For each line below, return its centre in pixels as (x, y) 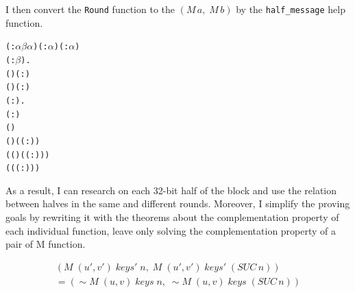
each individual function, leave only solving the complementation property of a (171, 230)
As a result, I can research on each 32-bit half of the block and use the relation (171, 190)
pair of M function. (46, 244)
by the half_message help (291, 9)
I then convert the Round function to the (90, 9)
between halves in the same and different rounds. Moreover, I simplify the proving (178, 203)
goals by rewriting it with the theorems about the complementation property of (172, 217)
